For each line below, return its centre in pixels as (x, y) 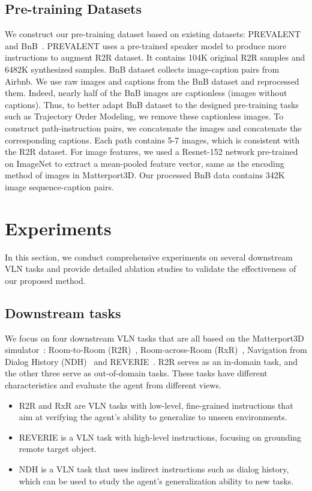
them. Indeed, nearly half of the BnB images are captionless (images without (146, 93)
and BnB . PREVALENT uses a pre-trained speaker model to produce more (146, 45)
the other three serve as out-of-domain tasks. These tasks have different (136, 373)
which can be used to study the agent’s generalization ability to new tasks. (156, 480)
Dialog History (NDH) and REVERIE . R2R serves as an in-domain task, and (151, 361)
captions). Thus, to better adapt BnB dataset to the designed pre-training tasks (152, 104)
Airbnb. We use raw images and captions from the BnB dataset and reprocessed (152, 81)
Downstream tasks (63, 312)
